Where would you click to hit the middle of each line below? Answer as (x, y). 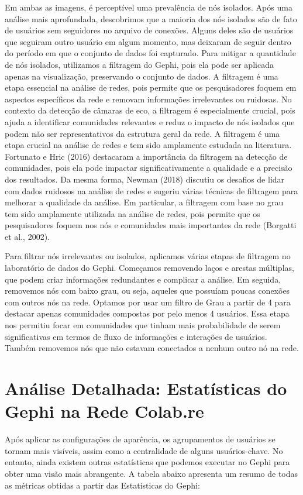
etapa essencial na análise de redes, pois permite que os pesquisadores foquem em (151, 87)
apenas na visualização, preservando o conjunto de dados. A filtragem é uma (142, 76)
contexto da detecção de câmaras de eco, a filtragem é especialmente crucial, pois (150, 110)
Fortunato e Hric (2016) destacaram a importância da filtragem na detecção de (146, 156)
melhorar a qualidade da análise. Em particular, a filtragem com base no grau (144, 202)
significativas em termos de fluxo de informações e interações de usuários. (136, 336)
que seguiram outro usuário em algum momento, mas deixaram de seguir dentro (148, 41)
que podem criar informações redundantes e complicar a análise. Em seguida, (143, 279)
